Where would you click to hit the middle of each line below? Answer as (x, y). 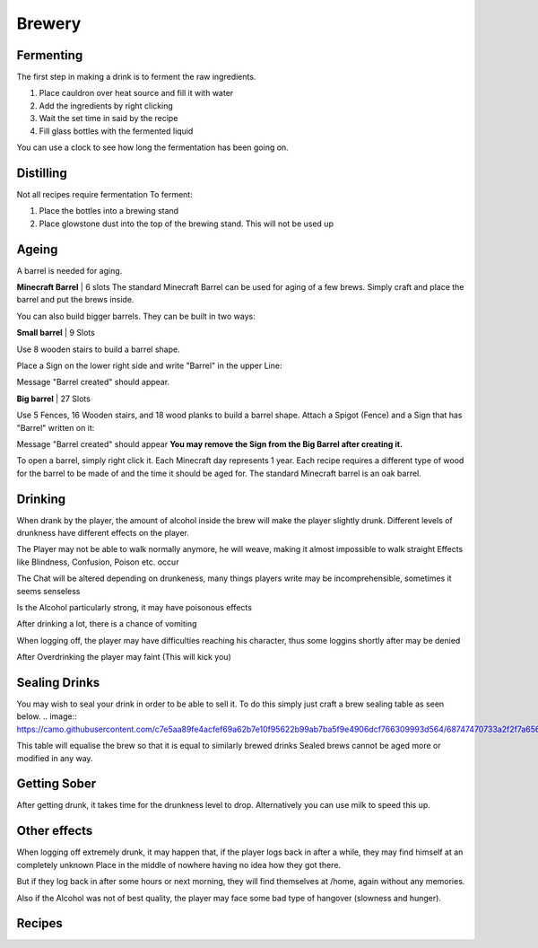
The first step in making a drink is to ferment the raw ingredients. (136, 77)
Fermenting (50, 55)
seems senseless (48, 591)
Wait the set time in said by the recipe (108, 118)
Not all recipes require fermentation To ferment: (104, 194)
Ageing (37, 249)
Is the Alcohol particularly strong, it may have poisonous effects (134, 607)
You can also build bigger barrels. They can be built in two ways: (136, 316)
